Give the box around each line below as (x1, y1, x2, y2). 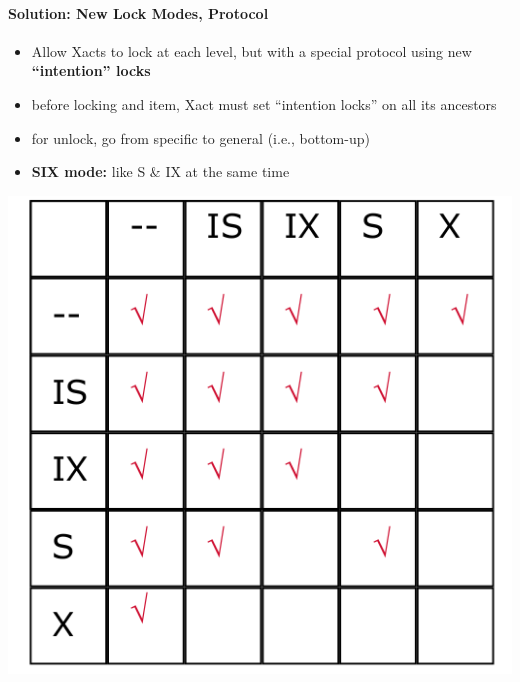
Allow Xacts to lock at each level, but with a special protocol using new (31, 40, 472, 61)
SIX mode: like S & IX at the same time (31, 161, 290, 182)
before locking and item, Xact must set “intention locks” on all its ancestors (31, 93, 497, 114)
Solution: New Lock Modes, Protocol (8, 2, 269, 23)
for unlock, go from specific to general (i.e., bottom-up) (31, 127, 370, 148)
